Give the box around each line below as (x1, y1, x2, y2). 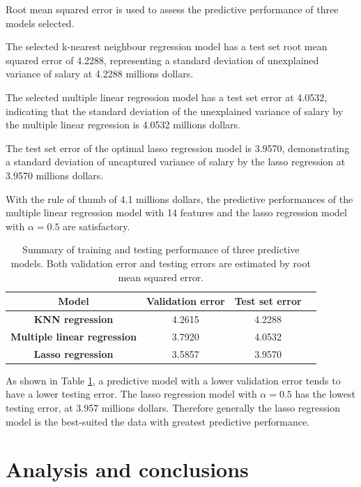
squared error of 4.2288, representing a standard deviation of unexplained (6, 52, 319, 67)
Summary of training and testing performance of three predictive (22, 242, 300, 257)
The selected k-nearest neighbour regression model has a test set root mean (6, 39, 328, 54)
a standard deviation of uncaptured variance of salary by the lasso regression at (6, 154, 346, 169)
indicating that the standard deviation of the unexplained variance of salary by (6, 103, 344, 118)
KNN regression (33, 311, 114, 326)
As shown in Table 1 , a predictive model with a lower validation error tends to (6, 373, 341, 387)
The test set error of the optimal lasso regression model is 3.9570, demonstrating (6, 140, 350, 155)
